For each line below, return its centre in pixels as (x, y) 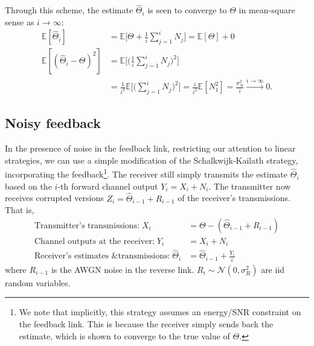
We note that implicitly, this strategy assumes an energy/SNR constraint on (160, 312)
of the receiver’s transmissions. (234, 198)
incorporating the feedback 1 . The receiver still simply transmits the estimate (146, 173)
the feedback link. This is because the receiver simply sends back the (146, 324)
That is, (20, 210)
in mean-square (267, 10)
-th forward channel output (108, 186)
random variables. (38, 282)
